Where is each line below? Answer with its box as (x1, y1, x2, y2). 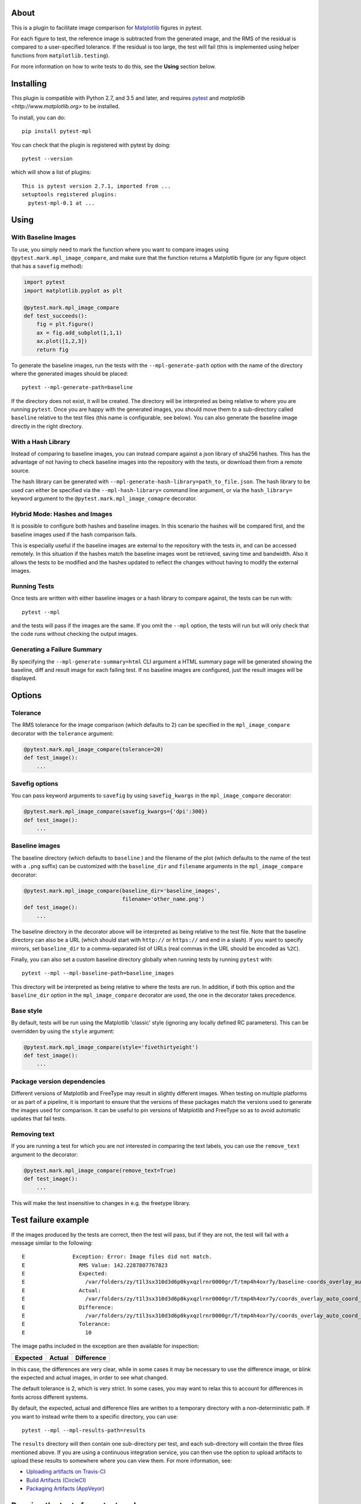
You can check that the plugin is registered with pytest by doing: (11, 141, 171, 149)
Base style (11, 1006, 43, 1015)
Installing (11, 78, 48, 88)
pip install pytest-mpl (22, 128, 92, 135)
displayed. (11, 674, 37, 682)
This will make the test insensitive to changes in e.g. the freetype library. (11, 1199, 191, 1206)
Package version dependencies (11, 1077, 105, 1085)
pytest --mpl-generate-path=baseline (22, 384, 134, 391)
